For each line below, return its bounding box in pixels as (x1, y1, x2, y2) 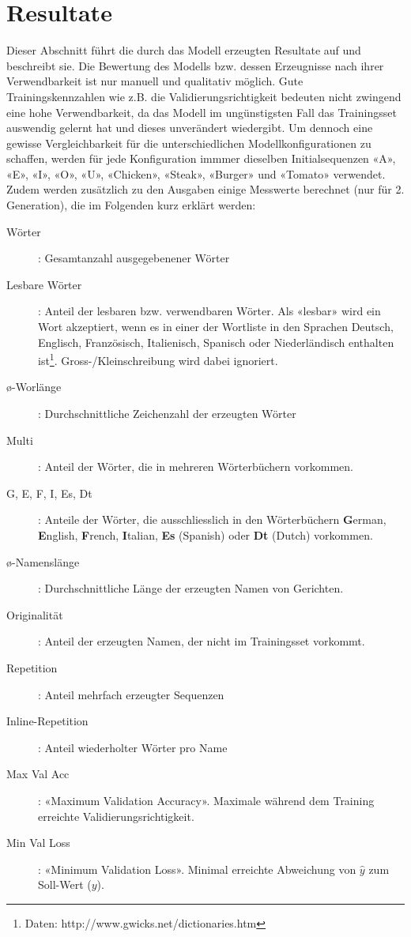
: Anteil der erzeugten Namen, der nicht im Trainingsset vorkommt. (38, 633, 365, 649)
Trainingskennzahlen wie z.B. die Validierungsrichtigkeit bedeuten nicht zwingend (6, 88, 402, 104)
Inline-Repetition (6, 713, 89, 729)
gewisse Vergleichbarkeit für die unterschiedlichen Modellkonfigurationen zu (6, 134, 371, 151)
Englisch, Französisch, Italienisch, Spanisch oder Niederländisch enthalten (38, 333, 394, 350)
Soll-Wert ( (38, 876, 92, 893)
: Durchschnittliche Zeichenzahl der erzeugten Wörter (38, 405, 296, 422)
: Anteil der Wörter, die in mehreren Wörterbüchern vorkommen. (38, 458, 353, 475)
